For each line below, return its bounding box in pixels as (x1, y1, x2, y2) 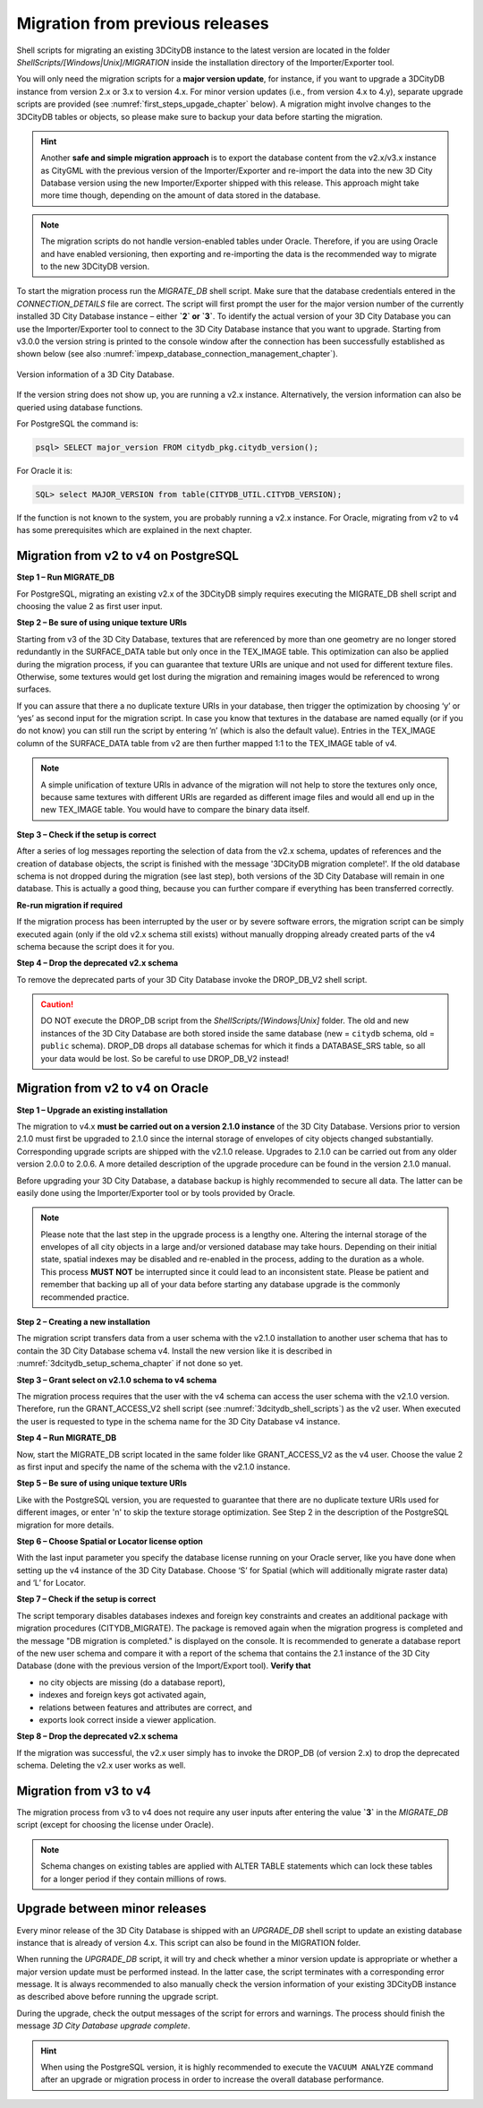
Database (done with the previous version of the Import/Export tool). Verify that (16, 1660, 311, 1671)
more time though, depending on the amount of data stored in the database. (40, 190, 321, 201)
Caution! (40, 999, 74, 1010)
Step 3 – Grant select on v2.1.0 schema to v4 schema (16, 1374, 217, 1385)
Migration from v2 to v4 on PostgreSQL (16, 548, 239, 564)
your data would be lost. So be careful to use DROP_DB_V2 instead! (40, 1053, 290, 1063)
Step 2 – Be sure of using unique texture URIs (16, 617, 188, 628)
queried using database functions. (16, 401, 143, 412)
